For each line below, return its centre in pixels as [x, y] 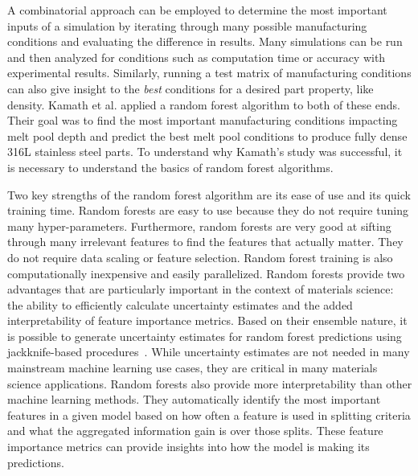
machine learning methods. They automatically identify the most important [194, 399]
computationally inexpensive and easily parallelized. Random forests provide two [206, 273]
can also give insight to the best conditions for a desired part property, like [191, 88]
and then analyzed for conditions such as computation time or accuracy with [197, 57]
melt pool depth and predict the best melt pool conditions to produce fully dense [207, 135]
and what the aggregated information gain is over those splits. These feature [195, 431]
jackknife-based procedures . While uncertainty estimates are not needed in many [209, 352]
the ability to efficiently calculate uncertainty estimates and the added [180, 304]
